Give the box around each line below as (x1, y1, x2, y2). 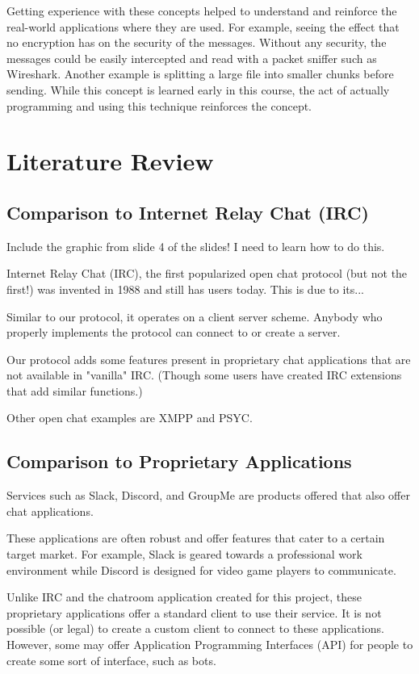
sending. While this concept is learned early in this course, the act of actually (6, 81, 390, 98)
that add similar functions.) (6, 382, 143, 399)
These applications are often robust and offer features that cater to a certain (6, 530, 385, 546)
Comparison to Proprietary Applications (6, 449, 352, 474)
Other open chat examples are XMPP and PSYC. (6, 409, 253, 426)
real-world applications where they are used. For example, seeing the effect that (6, 18, 400, 35)
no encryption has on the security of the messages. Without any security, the (6, 34, 387, 51)
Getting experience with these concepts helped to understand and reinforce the (6, 2, 397, 19)
